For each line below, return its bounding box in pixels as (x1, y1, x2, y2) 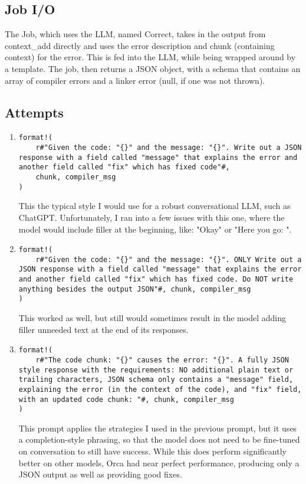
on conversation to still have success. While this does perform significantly (18, 445, 287, 457)
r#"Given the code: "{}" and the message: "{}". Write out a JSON (35, 143, 302, 152)
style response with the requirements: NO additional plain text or (18, 365, 294, 374)
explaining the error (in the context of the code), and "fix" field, (18, 385, 302, 394)
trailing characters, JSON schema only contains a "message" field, (18, 375, 294, 384)
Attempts (5, 103, 64, 121)
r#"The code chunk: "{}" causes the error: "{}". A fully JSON (35, 355, 289, 364)
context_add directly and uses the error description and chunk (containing (5, 39, 275, 51)
